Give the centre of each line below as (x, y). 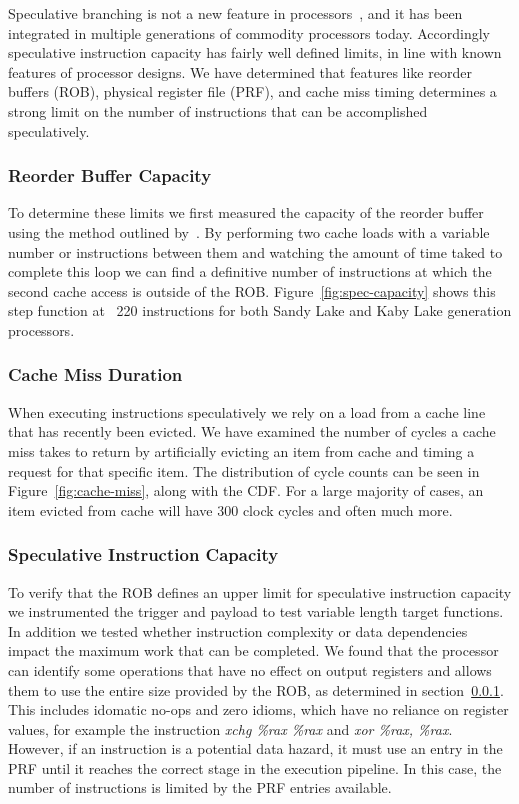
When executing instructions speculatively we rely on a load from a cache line (247, 411)
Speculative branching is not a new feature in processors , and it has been (235, 13)
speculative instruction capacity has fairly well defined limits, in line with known (255, 52)
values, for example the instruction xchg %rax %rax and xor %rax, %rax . (230, 728)
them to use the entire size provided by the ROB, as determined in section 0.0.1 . (256, 689)
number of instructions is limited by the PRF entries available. (200, 787)
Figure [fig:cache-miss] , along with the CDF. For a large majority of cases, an (246, 490)
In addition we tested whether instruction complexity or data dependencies (238, 630)
